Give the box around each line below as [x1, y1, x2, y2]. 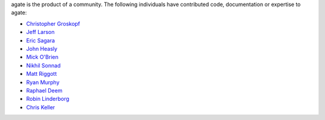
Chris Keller [26, 103, 55, 110]
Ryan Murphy [26, 78, 60, 86]
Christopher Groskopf [26, 20, 81, 27]
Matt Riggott [26, 70, 57, 78]
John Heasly [26, 45, 58, 52]
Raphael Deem [26, 87, 63, 94]
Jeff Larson [26, 29, 55, 36]
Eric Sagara [26, 36, 55, 44]
